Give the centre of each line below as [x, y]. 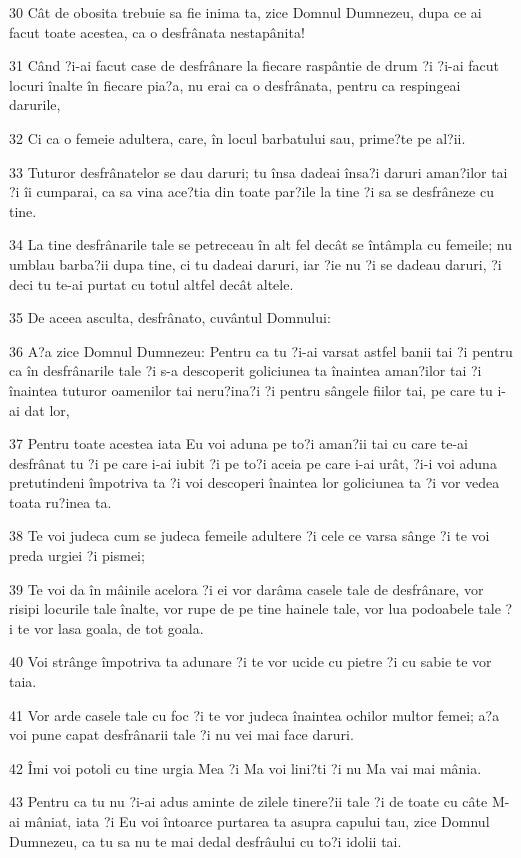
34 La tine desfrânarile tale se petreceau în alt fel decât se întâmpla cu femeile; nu [260, 244]
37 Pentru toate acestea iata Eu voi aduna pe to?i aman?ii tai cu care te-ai [239, 443]
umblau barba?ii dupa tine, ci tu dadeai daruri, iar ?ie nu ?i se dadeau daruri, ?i [255, 263]
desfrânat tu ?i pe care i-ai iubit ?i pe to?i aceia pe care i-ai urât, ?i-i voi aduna [253, 462]
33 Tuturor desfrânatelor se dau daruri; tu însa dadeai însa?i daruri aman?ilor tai [258, 171]
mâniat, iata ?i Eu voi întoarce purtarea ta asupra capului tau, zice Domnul [257, 821]
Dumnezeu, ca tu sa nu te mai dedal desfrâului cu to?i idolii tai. [205, 840]
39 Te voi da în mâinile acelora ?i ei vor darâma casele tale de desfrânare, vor [246, 588]
